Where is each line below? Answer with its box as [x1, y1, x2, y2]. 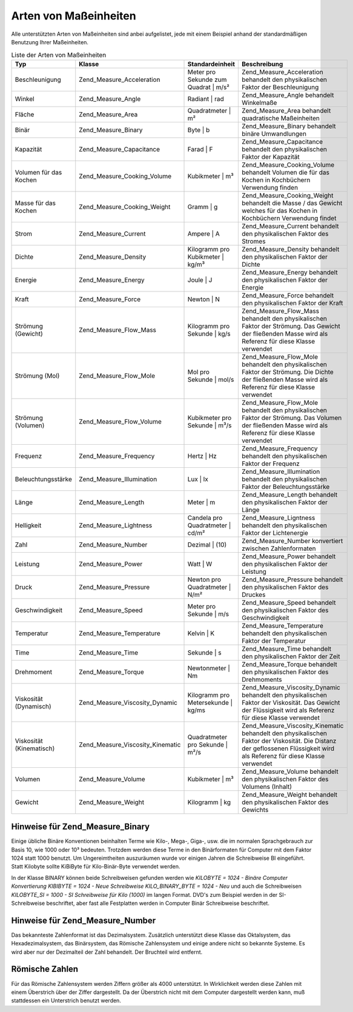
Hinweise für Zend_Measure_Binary [11, 822, 150, 832]
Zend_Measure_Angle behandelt [242, 91, 334, 99]
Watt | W [187, 559, 213, 568]
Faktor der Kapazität [242, 152, 300, 161]
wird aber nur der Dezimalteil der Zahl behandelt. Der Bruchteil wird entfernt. [11, 948, 203, 956]
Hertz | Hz [187, 451, 217, 460]
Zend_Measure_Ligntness [242, 513, 315, 522]
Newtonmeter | [187, 664, 230, 672]
